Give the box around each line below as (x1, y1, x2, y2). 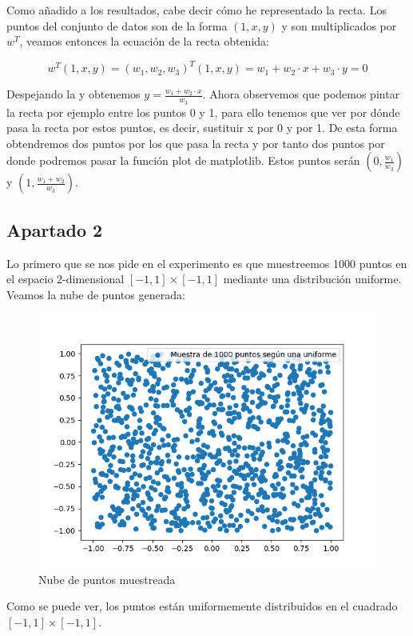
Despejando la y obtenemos (6, 86, 141, 102)
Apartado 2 (6, 217, 103, 242)
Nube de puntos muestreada (38, 570, 176, 587)
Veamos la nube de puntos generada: (6, 286, 185, 302)
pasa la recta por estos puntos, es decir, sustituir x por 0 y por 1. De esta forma (6, 119, 398, 136)
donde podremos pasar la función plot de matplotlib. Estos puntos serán (6, 152, 360, 169)
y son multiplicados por (281, 17, 397, 34)
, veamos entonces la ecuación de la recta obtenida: (19, 33, 269, 50)
